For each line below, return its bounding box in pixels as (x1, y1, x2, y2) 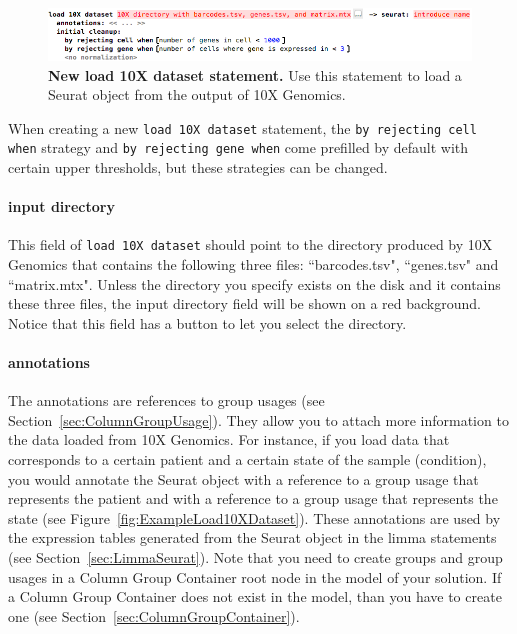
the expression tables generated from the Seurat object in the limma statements (8, 527, 497, 548)
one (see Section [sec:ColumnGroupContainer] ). (8, 605, 300, 626)
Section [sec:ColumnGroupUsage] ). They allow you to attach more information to (8, 409, 509, 430)
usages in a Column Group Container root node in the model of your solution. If (8, 566, 502, 587)
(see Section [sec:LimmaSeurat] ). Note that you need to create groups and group (8, 546, 503, 567)
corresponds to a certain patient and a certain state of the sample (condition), (8, 449, 487, 470)
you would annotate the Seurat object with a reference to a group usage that (8, 468, 479, 489)
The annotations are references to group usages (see (8, 390, 325, 411)
